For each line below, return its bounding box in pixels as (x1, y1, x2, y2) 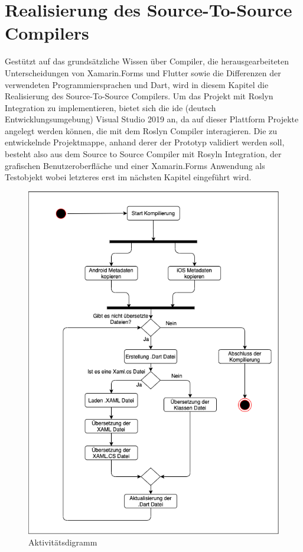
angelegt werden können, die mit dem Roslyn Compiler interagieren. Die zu (5, 124, 278, 137)
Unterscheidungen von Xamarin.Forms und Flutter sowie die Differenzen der (5, 66, 281, 79)
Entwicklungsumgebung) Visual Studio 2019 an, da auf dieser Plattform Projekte (5, 113, 299, 125)
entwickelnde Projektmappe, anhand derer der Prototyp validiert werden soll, (5, 136, 285, 148)
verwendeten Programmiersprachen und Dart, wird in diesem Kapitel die (5, 78, 269, 90)
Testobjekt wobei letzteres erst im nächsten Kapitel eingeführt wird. (5, 171, 252, 183)
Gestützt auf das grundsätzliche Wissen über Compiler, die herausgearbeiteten (5, 55, 289, 67)
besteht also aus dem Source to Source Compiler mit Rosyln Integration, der (5, 148, 282, 160)
